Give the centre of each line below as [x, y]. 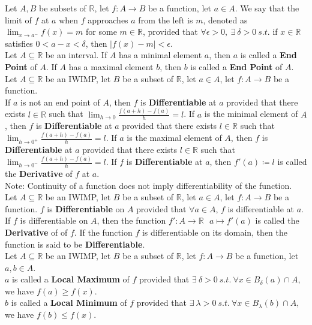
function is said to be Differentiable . [75, 244]
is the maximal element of [174, 138]
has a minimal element [160, 55]
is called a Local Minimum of [69, 303]
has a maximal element [111, 66]
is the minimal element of [251, 114]
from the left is [166, 19]
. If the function [103, 232]
